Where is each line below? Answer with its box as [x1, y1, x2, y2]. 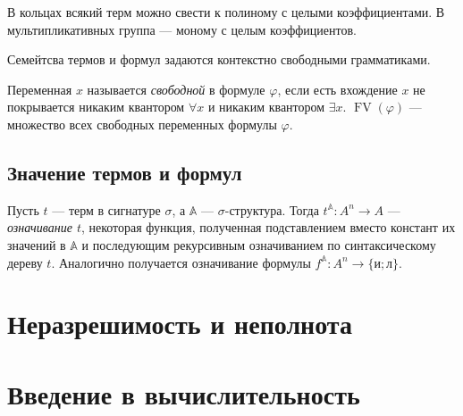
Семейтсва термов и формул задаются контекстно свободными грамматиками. [7, 50, 431, 69]
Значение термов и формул [7, 158, 242, 186]
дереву [7, 253, 43, 271]
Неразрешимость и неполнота [7, 305, 352, 342]
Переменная [7, 79, 72, 98]
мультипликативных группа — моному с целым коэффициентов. [7, 20, 357, 38]
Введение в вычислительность [7, 375, 360, 412]
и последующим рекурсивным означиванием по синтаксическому [81, 235, 436, 254]
